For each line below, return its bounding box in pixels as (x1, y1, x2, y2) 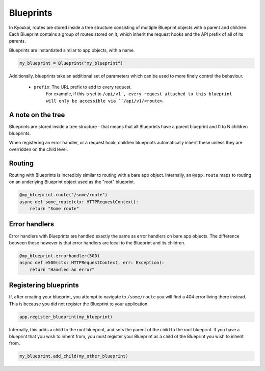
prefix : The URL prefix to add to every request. (33, 84, 132, 90)
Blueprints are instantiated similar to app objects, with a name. (9, 47, 135, 53)
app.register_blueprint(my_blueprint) (19, 314, 113, 319)
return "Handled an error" (29, 266, 95, 272)
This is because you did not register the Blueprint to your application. (9, 301, 149, 307)
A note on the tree (9, 110, 65, 119)
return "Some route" (29, 206, 79, 211)
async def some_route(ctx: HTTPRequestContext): (19, 199, 139, 205)
